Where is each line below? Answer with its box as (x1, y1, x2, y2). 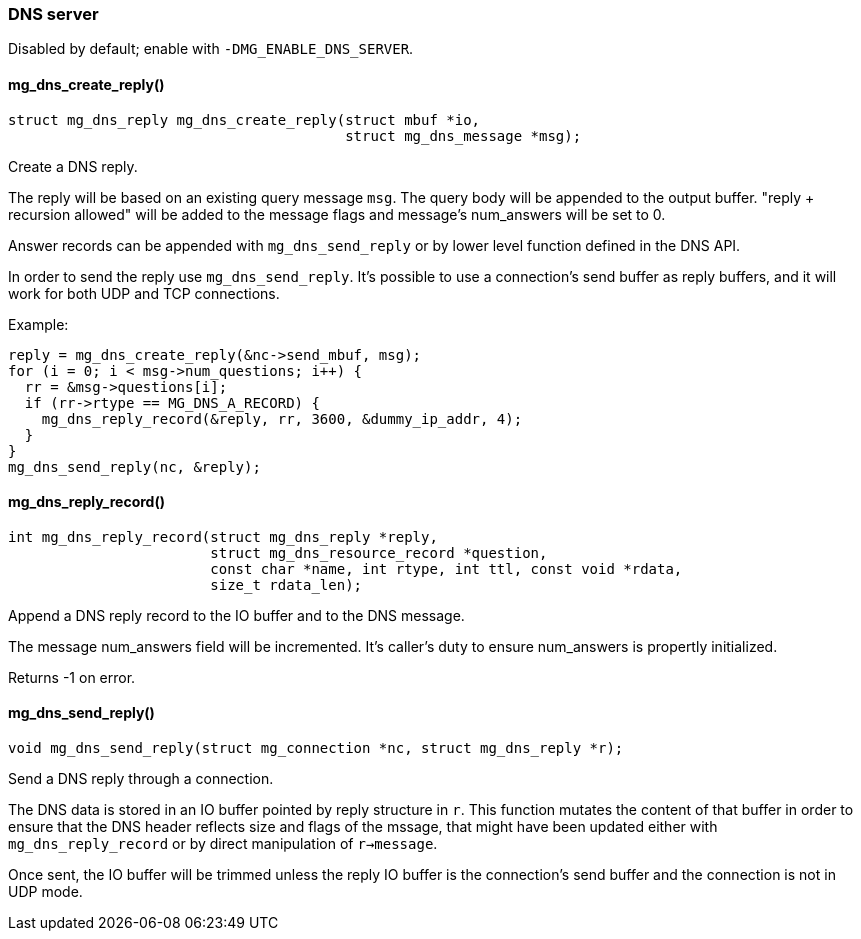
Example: (8, 315, 69, 333)
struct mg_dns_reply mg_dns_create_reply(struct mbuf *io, (8, 111, 481, 128)
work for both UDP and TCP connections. (8, 284, 280, 302)
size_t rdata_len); (210, 576, 363, 593)
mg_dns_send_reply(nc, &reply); (8, 458, 261, 475)
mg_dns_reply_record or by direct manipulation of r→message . (8, 835, 438, 853)
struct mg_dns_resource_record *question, (210, 544, 548, 561)
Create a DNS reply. (8, 157, 138, 175)
